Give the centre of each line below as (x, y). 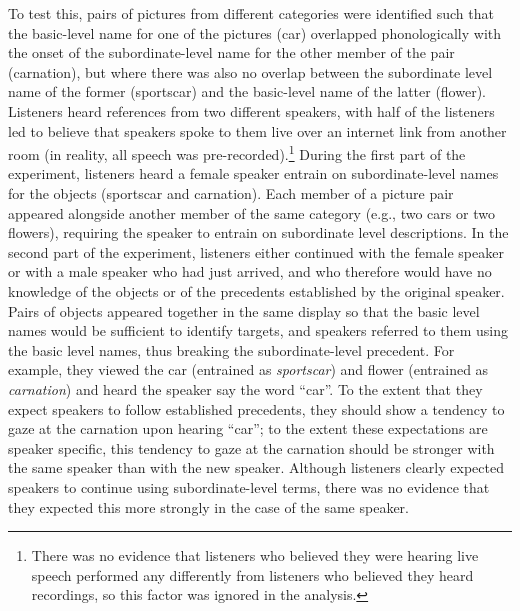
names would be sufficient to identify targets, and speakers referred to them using (258, 330)
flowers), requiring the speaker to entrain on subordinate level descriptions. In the (258, 232)
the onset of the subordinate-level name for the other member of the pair (231, 52)
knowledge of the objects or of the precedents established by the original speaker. (256, 290)
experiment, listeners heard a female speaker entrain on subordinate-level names (253, 173)
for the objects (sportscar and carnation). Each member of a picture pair (231, 193)
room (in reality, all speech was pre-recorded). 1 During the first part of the (237, 152)
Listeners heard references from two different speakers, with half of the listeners (251, 110)
